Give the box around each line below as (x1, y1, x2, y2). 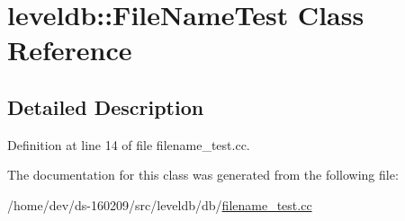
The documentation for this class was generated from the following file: (7, 165, 399, 184)
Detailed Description (7, 93, 204, 120)
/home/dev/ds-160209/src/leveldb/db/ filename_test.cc (7, 195, 312, 214)
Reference (7, 31, 132, 68)
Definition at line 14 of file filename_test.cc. (7, 135, 250, 154)
